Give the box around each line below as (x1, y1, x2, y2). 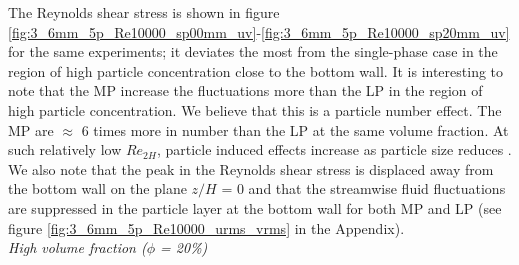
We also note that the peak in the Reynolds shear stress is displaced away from (8, 158, 494, 179)
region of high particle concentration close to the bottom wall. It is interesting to (8, 60, 504, 81)
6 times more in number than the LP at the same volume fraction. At (81, 119, 509, 140)
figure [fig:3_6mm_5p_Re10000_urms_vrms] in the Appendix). (8, 217, 405, 238)
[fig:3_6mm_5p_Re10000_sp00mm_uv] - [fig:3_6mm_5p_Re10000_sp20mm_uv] (8, 21, 510, 42)
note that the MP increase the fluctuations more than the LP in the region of (8, 80, 483, 101)
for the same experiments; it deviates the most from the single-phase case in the (8, 41, 498, 62)
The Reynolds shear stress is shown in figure (8, 2, 280, 22)
